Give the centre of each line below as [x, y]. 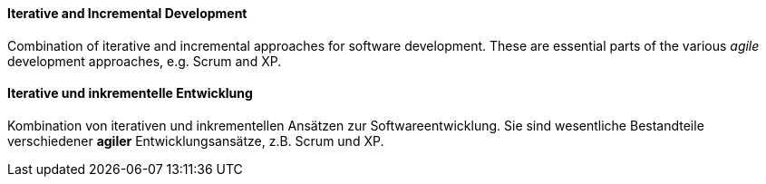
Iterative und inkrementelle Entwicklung [130, 93]
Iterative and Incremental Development [127, 13]
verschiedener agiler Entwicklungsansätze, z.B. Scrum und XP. [196, 140]
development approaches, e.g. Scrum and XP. [145, 61]
